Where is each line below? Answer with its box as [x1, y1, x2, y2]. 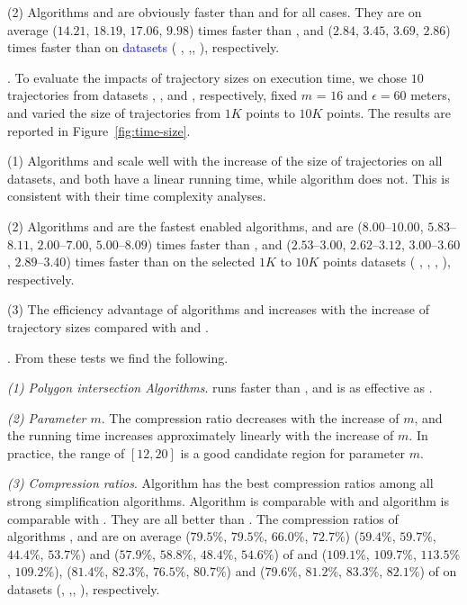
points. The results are [327, 103, 452, 122]
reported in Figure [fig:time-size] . [7, 121, 191, 140]
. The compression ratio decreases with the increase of [101, 408, 400, 427]
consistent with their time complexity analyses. [7, 186, 266, 205]
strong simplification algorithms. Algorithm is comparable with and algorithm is [7, 492, 450, 510]
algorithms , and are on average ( [7, 527, 191, 546]
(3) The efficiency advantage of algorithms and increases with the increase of [7, 300, 429, 319]
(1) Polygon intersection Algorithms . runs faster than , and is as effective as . [7, 378, 433, 397]
